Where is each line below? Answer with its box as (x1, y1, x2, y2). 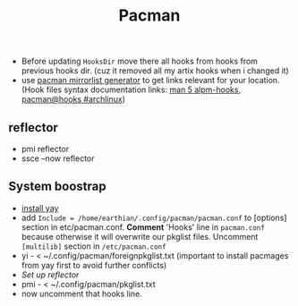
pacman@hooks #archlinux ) (21, 94, 126, 105)
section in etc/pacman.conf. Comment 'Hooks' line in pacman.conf (21, 221, 265, 233)
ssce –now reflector (21, 153, 95, 164)
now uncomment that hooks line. (21, 288, 142, 299)
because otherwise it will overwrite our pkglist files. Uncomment (21, 231, 259, 242)
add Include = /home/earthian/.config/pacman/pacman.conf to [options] (21, 212, 287, 223)
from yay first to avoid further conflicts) (21, 259, 167, 270)
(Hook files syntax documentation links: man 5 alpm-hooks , (21, 84, 242, 95)
